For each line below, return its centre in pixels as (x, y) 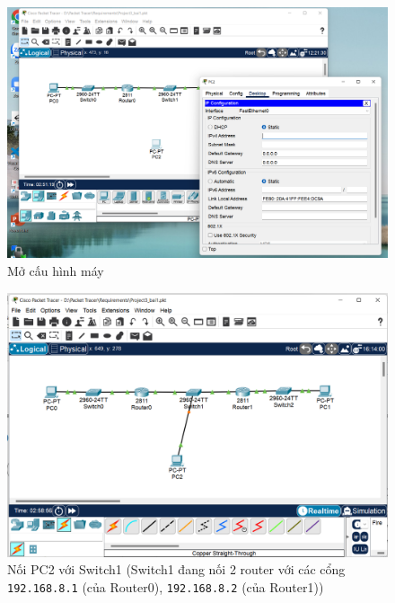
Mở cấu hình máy (56, 271)
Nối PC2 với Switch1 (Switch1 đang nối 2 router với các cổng (176, 569)
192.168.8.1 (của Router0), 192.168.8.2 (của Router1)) (166, 586)
